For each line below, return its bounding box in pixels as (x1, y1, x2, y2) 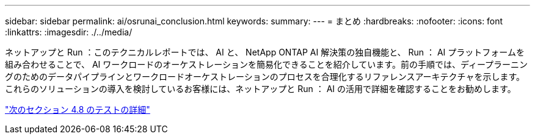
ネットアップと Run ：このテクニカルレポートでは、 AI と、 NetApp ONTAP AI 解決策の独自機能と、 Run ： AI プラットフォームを (5, 47, 525, 57)
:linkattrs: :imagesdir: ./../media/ (5, 27, 133, 37)
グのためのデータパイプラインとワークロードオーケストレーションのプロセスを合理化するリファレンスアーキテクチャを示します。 (5, 71, 525, 82)
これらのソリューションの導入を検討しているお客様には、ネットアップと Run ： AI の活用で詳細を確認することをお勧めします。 (5, 84, 516, 94)
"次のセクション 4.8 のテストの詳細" (5, 104, 150, 115)
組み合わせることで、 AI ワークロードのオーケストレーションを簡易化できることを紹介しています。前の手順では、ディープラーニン (5, 59, 528, 69)
